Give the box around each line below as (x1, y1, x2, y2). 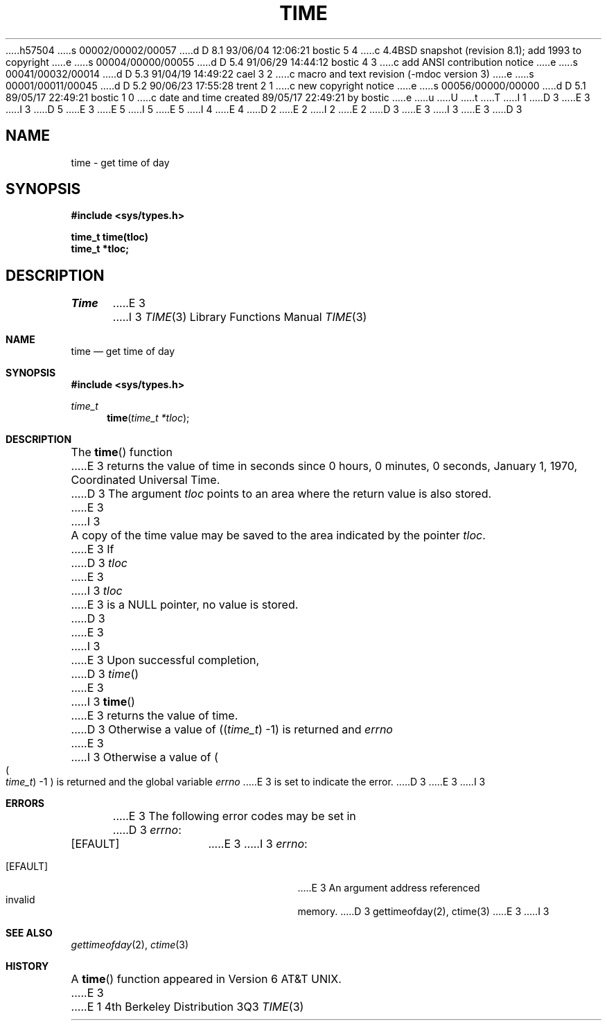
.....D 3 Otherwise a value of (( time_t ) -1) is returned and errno (71, 722, 393, 737)
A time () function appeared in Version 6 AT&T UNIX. (71, 972, 342, 986)
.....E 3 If (71, 542, 114, 557)
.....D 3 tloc (71, 556, 127, 571)
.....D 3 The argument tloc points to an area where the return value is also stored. (71, 487, 492, 501)
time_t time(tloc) (71, 231, 148, 243)
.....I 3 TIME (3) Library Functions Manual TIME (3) (112, 310, 367, 324)
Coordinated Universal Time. (71, 473, 220, 487)
